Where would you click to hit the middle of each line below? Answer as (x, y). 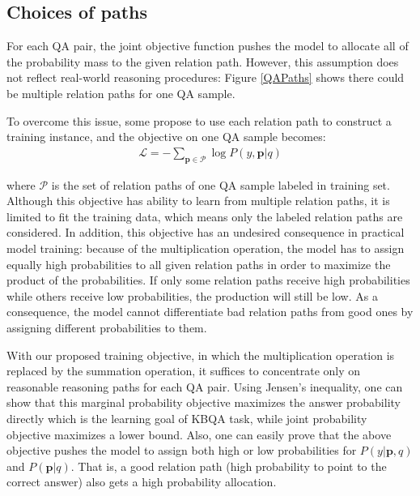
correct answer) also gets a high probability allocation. (142, 482)
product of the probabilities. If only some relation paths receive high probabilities (208, 280)
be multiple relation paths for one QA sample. (121, 93)
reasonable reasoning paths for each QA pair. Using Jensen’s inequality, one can (205, 386)
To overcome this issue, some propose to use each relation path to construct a (199, 120)
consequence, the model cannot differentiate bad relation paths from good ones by (210, 312)
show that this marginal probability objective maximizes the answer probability (204, 402)
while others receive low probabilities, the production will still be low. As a (192, 295)
